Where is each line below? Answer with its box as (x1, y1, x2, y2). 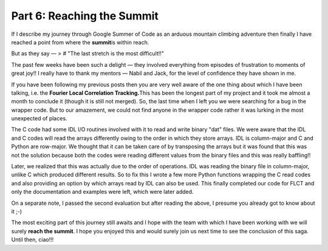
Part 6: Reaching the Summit (11, 9, 159, 22)
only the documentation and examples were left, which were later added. (11, 188, 194, 196)
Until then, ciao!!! (11, 236, 54, 243)
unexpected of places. (11, 115, 67, 122)
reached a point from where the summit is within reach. (11, 38, 149, 46)
